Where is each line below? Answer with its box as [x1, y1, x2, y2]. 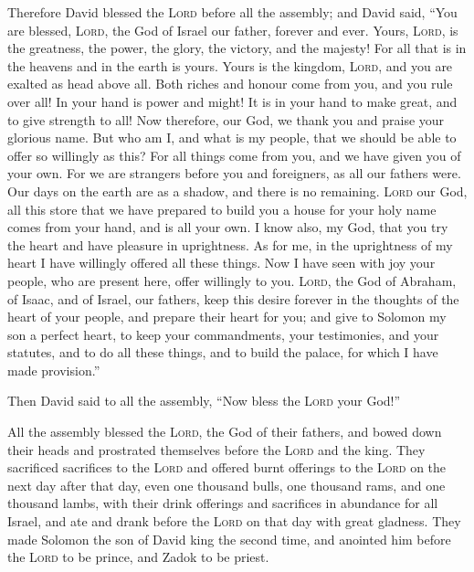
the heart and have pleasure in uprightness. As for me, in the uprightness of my [7, 235, 453, 254]
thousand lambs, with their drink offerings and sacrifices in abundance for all [7, 493, 438, 513]
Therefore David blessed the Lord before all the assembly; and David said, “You [7, 3, 458, 21]
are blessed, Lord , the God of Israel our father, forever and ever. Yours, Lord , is [7, 20, 458, 39]
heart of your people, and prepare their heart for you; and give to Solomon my [7, 307, 447, 326]
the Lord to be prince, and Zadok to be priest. [7, 547, 269, 567]
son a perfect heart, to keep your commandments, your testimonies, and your [7, 324, 439, 344]
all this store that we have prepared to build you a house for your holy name [7, 199, 437, 218]
